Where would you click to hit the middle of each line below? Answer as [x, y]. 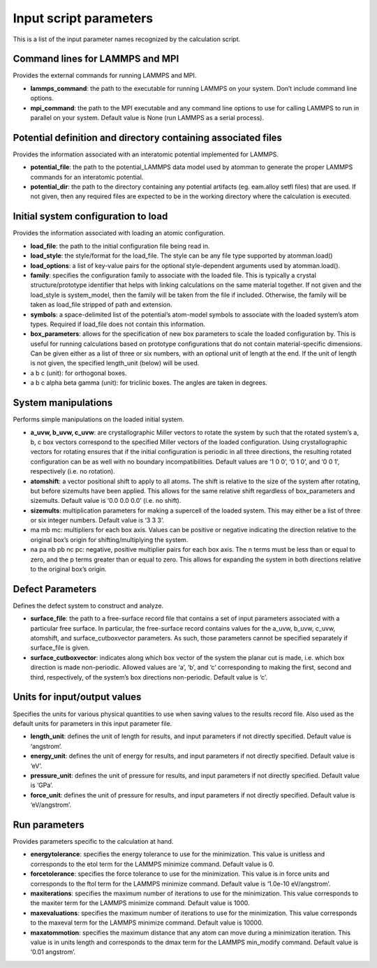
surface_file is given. [60, 648]
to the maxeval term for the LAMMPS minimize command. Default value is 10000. [147, 923]
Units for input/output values [77, 697]
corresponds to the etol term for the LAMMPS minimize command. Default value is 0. [153, 864]
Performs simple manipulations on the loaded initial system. [99, 420]
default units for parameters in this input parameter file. [93, 724]
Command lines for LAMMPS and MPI [96, 59]
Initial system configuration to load [90, 217]
